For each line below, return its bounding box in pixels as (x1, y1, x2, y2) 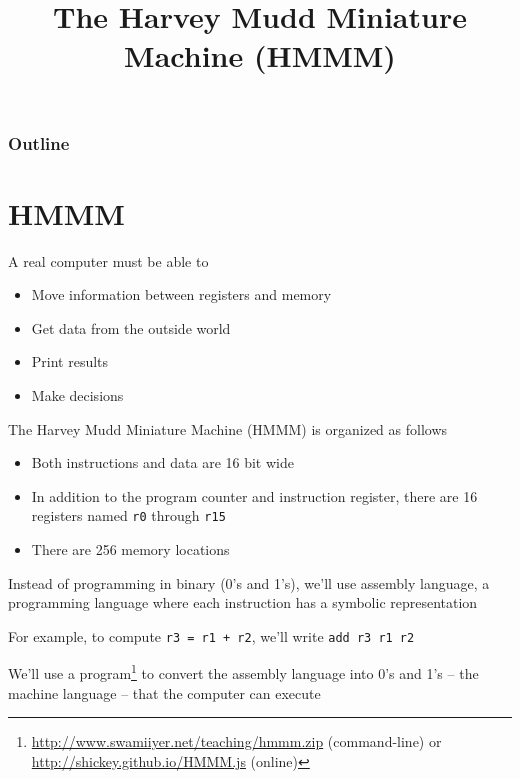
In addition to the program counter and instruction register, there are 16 (31, 485, 478, 506)
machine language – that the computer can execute (8, 682, 321, 703)
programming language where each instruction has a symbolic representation (8, 592, 478, 613)
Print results (31, 351, 109, 372)
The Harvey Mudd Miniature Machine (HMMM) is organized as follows (8, 418, 448, 439)
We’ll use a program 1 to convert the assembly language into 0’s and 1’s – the (8, 660, 479, 684)
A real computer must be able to (8, 250, 209, 271)
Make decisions (31, 384, 124, 405)
